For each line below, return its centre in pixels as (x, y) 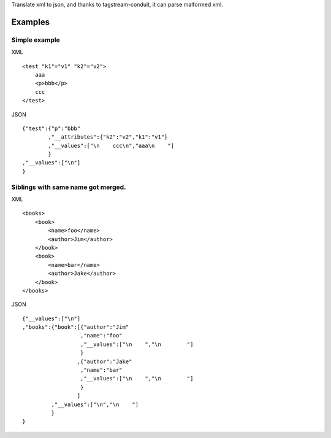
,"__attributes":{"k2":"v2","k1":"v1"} (108, 137)
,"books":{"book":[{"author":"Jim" (76, 327)
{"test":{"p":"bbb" (51, 128)
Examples (31, 22)
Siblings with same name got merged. (69, 187)
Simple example (36, 40)
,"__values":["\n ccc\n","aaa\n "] (111, 145)
